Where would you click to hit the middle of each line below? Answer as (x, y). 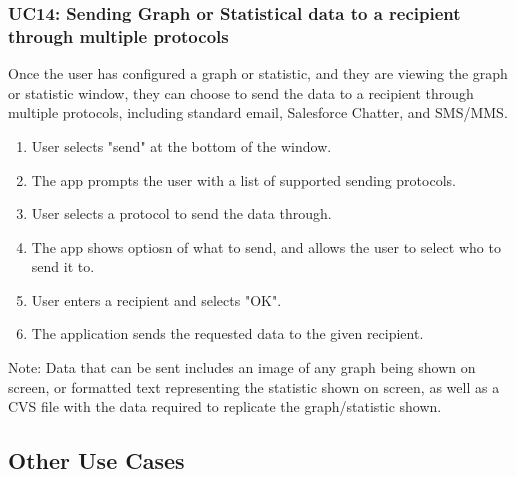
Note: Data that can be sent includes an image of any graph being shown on (242, 367)
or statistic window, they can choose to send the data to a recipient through (241, 92)
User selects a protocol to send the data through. (181, 213)
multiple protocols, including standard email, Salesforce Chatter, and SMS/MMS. (258, 112)
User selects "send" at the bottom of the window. (181, 145)
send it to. (63, 266)
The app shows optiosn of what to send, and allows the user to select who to (266, 246)
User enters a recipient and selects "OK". (156, 299)
